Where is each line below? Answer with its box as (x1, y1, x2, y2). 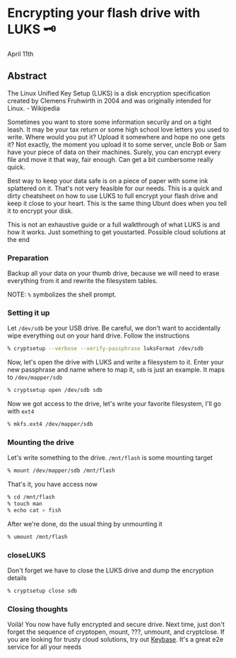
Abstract (7, 70, 47, 82)
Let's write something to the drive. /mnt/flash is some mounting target (7, 454, 213, 462)
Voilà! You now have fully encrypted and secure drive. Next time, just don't (7, 621, 225, 629)
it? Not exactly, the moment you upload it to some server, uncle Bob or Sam (7, 140, 228, 149)
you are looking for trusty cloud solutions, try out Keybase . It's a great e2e (7, 635, 224, 644)
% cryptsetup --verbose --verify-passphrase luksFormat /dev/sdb (7, 345, 203, 352)
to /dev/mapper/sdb (7, 373, 63, 381)
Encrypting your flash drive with (7, 5, 201, 21)
